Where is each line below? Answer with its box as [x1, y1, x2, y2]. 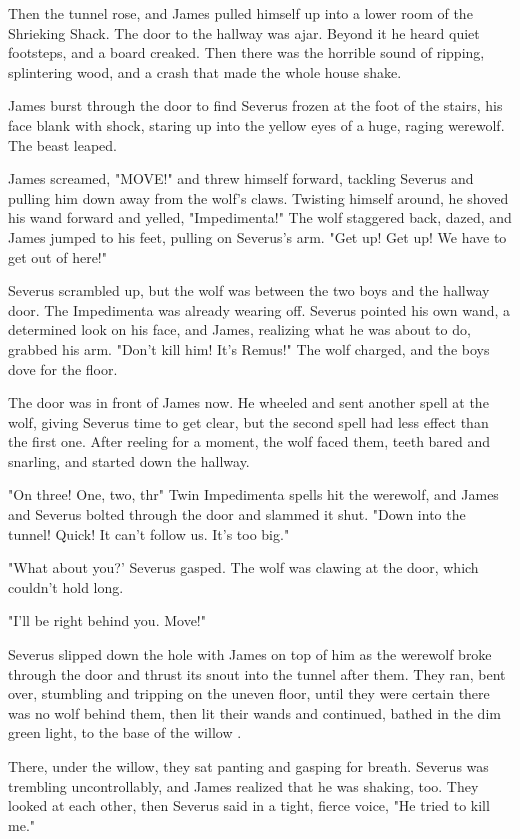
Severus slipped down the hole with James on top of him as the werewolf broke [8, 644, 492, 665]
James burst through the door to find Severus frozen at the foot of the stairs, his [8, 95, 503, 116]
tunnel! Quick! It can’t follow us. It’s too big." [8, 523, 290, 544]
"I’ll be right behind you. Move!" [8, 610, 206, 631]
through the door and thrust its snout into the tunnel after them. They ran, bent [8, 663, 506, 684]
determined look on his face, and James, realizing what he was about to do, [8, 319, 471, 340]
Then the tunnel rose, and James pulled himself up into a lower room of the [8, 3, 473, 23]
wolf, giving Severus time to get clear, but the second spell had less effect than [8, 411, 489, 432]
